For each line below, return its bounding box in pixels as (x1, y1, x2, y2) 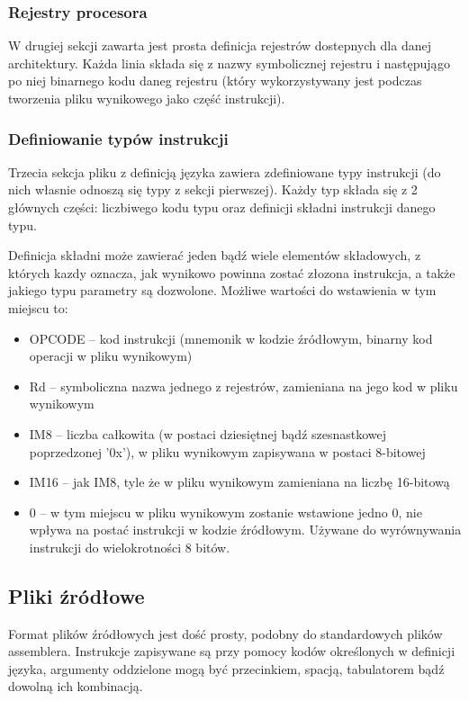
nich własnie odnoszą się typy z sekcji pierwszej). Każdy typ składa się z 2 (8, 180, 418, 199)
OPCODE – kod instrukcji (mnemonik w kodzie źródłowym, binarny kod (29, 328, 433, 347)
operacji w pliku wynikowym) (29, 346, 193, 365)
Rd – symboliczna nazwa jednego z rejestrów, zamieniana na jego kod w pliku (29, 376, 458, 395)
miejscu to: (8, 298, 68, 317)
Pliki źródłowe (8, 581, 145, 609)
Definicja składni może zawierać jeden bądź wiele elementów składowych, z (8, 246, 421, 265)
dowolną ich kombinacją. (8, 677, 143, 696)
